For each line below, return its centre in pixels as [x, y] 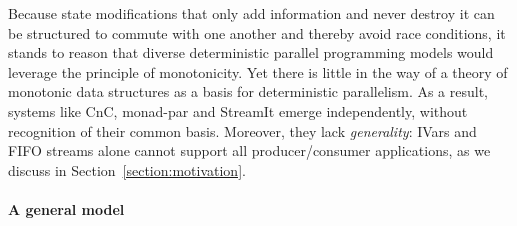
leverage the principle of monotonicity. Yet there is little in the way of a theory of [258, 71]
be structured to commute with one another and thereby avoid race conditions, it [257, 32]
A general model [66, 208]
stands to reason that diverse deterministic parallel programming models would [251, 52]
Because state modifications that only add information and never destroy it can [251, 13]
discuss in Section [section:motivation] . [127, 169]
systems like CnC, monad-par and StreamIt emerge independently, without [238, 110]
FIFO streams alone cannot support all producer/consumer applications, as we [249, 150]
